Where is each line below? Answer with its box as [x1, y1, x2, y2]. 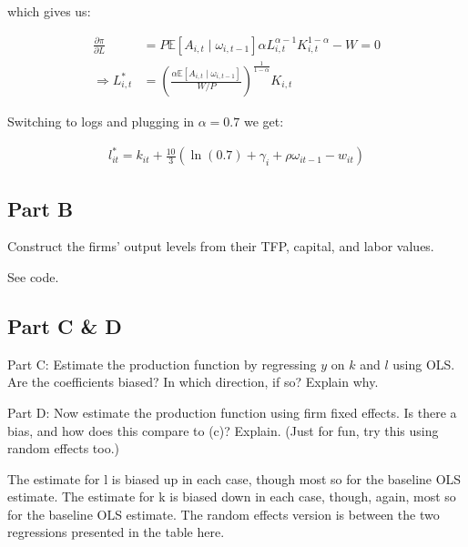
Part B [7, 194, 74, 222]
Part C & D [7, 311, 122, 339]
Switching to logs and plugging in [7, 112, 195, 131]
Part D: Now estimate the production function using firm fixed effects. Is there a [7, 402, 457, 421]
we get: [243, 112, 284, 131]
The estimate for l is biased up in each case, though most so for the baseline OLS [7, 469, 462, 488]
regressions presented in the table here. [7, 522, 225, 542]
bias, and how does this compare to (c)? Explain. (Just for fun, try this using [7, 420, 439, 440]
